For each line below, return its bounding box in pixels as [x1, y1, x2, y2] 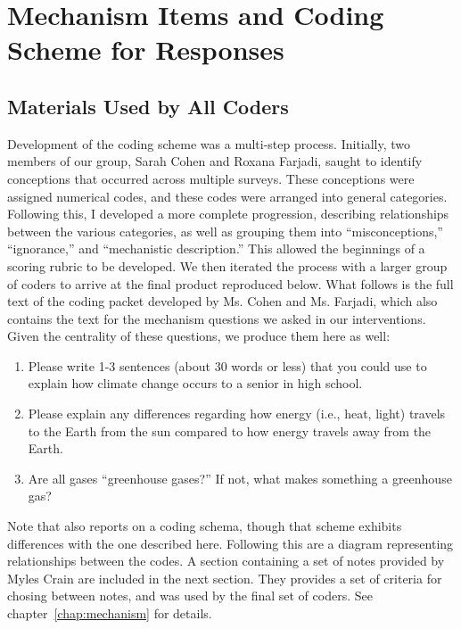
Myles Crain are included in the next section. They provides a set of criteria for [7, 568, 442, 587]
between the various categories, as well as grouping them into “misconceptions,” [7, 221, 443, 240]
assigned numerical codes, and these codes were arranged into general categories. [7, 186, 448, 205]
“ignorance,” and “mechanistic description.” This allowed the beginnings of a [7, 239, 425, 258]
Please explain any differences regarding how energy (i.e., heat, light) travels [28, 404, 446, 423]
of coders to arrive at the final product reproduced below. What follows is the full [7, 274, 454, 293]
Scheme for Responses [7, 31, 284, 68]
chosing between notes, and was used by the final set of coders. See [7, 586, 373, 605]
